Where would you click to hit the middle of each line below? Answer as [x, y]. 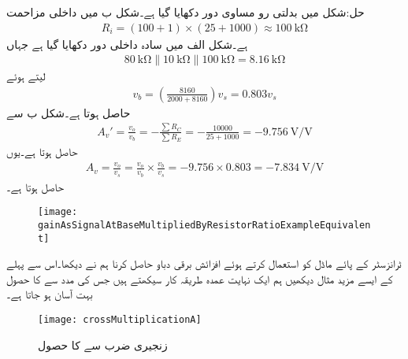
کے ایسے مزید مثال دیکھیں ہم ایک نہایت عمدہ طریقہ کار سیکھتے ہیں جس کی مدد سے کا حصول [200, 278]
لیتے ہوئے [26, 76]
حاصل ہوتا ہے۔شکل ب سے [69, 112]
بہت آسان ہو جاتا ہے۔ [50, 294]
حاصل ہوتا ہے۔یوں [42, 152]
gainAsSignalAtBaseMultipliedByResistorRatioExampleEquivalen [204, 225]
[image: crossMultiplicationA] [120, 320]
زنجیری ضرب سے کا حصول [103, 344]
